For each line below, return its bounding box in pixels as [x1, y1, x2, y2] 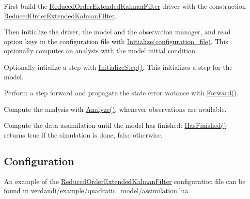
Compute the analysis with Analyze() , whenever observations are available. [4, 104, 227, 114]
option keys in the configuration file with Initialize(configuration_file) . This [4, 36, 228, 46]
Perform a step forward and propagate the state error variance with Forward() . [4, 88, 239, 98]
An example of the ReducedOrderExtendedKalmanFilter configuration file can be [4, 176, 246, 186]
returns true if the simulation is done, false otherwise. [4, 129, 163, 139]
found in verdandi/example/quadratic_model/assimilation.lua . [4, 185, 190, 196]
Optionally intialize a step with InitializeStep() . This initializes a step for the [4, 61, 233, 72]
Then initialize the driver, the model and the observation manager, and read [4, 27, 231, 37]
